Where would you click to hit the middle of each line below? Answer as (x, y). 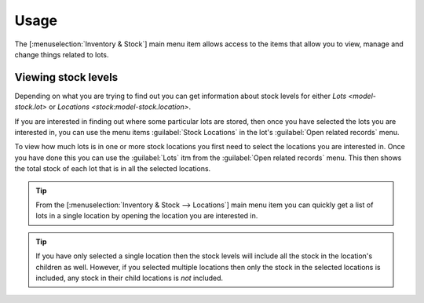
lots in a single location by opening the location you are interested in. (147, 216)
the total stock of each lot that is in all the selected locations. (113, 169)
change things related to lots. (62, 54)
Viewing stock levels (66, 77)
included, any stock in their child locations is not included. (130, 278)
